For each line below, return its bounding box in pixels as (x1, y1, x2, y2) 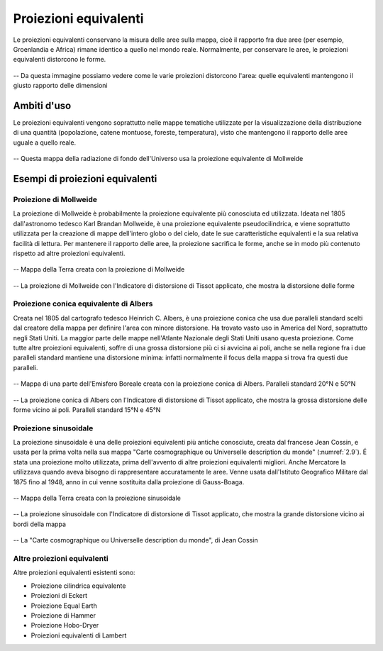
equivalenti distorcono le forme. (13, 55, 106, 64)
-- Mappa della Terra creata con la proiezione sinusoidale (13, 494, 181, 503)
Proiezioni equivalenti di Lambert (30, 631, 127, 640)
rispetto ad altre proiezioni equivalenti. (13, 249, 126, 257)
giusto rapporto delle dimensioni (13, 82, 108, 90)
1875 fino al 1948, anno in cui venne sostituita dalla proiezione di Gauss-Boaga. (13, 477, 245, 486)
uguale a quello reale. (13, 138, 77, 147)
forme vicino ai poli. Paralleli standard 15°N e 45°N (13, 405, 161, 414)
